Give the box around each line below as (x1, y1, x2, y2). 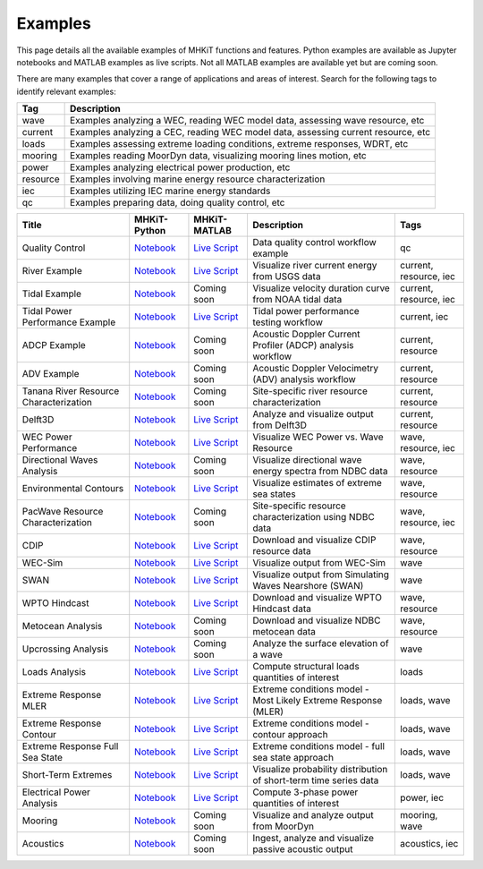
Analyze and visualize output (251, 408, 375, 421)
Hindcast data (251, 602, 312, 615)
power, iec (399, 792, 445, 805)
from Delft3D (251, 419, 308, 431)
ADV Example (21, 368, 80, 380)
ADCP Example (21, 339, 87, 352)
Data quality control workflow (251, 236, 377, 249)
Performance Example (21, 316, 116, 328)
